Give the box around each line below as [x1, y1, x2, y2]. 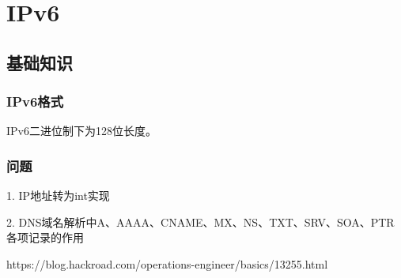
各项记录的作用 [6, 229, 84, 246]
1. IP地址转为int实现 [6, 187, 110, 204]
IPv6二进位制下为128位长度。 [6, 122, 157, 139]
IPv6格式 [6, 92, 64, 111]
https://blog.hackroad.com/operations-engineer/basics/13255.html [6, 255, 328, 272]
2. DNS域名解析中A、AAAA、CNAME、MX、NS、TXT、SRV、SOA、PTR [6, 213, 395, 230]
